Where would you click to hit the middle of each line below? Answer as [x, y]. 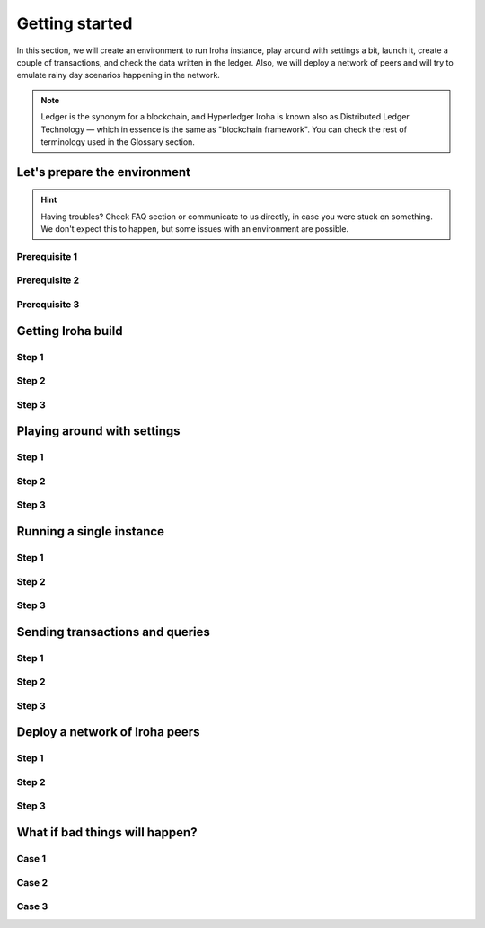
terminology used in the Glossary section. [118, 141]
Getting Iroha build [70, 331]
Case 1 [31, 859]
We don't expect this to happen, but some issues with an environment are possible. [195, 229]
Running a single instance [91, 531]
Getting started [75, 23]
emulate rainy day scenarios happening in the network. [118, 75]
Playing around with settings [98, 431]
